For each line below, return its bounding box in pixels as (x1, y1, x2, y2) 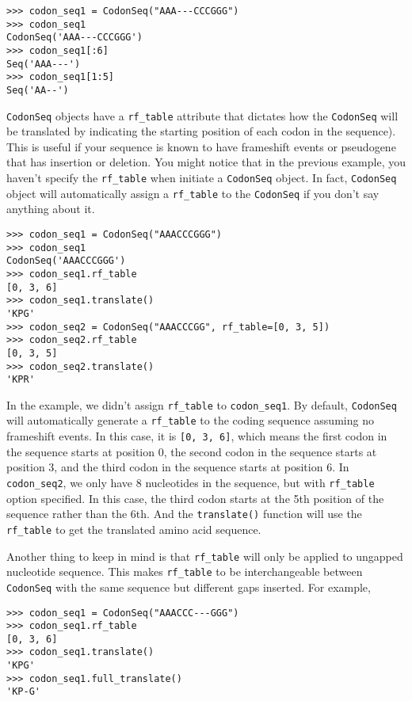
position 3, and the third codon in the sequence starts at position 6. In (6, 459, 349, 475)
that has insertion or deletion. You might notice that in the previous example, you (6, 154, 406, 170)
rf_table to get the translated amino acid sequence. (6, 520, 261, 537)
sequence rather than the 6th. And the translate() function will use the (6, 505, 362, 522)
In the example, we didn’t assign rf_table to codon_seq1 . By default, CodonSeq (6, 396, 397, 413)
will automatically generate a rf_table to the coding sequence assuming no (6, 412, 374, 429)
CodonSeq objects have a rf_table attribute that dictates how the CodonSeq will (6, 107, 399, 124)
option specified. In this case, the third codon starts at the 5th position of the (6, 490, 384, 506)
